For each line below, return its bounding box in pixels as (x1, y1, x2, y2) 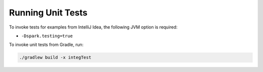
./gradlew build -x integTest (19, 55, 92, 60)
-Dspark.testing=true (21, 33, 73, 39)
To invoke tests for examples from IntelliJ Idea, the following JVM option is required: (9, 24, 178, 30)
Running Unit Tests (9, 7, 88, 18)
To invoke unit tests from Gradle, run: (9, 42, 84, 48)
